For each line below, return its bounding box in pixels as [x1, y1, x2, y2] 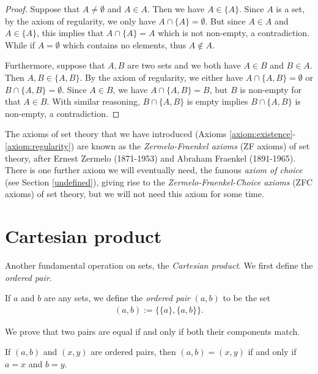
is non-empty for [240, 83, 302, 95]
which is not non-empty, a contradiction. [158, 26, 310, 39]
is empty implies [187, 95, 248, 108]
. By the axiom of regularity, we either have [79, 70, 243, 83]
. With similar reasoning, [46, 95, 140, 108]
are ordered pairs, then [91, 345, 176, 358]
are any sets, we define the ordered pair [43, 291, 191, 304]
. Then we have [147, 2, 205, 15]
